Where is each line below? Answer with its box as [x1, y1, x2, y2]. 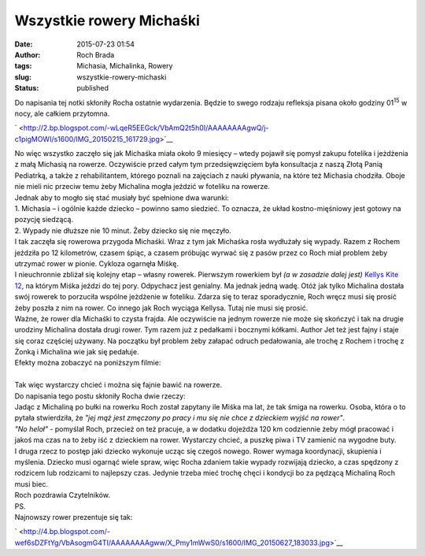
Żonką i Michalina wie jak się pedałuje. [14, 347, 139, 357]
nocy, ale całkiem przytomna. [14, 109, 110, 118]
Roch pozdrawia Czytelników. [14, 491, 110, 500]
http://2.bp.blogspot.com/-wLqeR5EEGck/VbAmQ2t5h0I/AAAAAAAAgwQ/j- [23, 123, 269, 133]
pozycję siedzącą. [14, 215, 74, 224]
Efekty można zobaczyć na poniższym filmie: [14, 358, 161, 368]
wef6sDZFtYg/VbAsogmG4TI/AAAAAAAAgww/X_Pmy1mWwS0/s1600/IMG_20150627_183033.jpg [14, 538, 331, 547]
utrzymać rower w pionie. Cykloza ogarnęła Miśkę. [14, 258, 179, 268]
